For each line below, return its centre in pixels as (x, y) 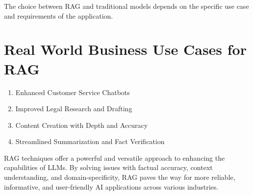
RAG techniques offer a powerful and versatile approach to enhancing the (114, 158)
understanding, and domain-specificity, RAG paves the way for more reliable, (120, 177)
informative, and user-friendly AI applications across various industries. (111, 186)
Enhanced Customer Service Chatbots (73, 92)
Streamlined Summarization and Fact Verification (90, 141)
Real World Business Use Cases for (125, 49)
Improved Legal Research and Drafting (74, 109)
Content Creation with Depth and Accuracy (82, 125)
